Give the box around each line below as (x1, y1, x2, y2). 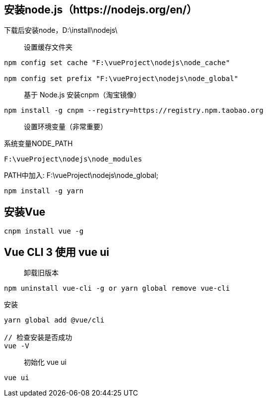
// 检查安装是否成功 (4, 333, 72, 342)
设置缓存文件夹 (24, 43, 72, 52)
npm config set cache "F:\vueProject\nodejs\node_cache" (4, 59, 230, 67)
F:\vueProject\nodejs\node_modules (4, 155, 142, 163)
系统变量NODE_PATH (4, 139, 73, 148)
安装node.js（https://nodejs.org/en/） (4, 3, 197, 16)
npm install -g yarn (4, 187, 84, 195)
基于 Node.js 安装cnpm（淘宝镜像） (24, 90, 141, 99)
